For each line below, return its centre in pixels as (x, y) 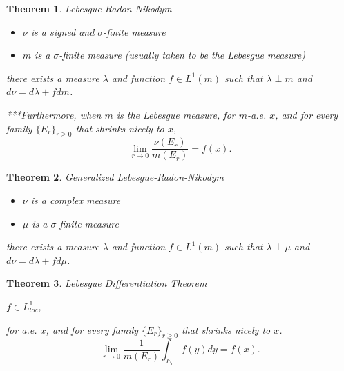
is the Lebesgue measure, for (176, 114)
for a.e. (22, 329)
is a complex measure (76, 200)
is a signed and (63, 31)
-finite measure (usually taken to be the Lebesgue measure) (182, 55)
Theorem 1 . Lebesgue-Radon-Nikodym (89, 8)
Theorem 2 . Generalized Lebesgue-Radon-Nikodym (115, 177)
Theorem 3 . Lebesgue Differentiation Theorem (107, 283)
